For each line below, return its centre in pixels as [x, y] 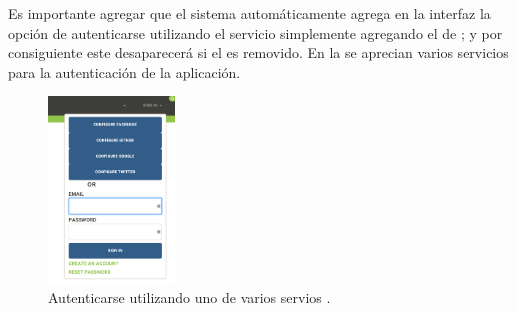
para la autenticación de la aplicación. [124, 71]
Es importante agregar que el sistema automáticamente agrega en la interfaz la [249, 13]
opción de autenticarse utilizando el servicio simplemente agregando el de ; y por [255, 32]
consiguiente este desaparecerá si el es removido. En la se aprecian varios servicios [258, 52]
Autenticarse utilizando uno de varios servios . [189, 297]
